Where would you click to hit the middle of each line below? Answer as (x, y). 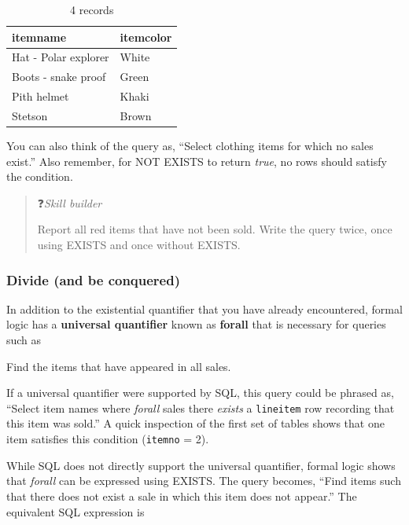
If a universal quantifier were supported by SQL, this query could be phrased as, (200, 393)
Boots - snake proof (59, 77)
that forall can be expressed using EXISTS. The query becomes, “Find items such (204, 481)
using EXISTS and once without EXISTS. (139, 245)
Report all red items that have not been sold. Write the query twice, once (215, 229)
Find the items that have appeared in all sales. (119, 366)
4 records (92, 9)
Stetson (30, 115)
